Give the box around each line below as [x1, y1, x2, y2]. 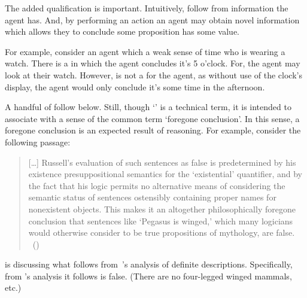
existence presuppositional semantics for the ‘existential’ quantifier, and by [28, 168, 302, 180]
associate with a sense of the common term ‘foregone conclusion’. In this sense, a [5, 112, 300, 124]
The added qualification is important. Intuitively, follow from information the [5, 2, 288, 14]
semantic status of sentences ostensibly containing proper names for [28, 191, 276, 203]
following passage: [5, 135, 71, 148]
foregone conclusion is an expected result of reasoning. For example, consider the [5, 124, 301, 136]
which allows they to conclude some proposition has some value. [5, 25, 239, 38]
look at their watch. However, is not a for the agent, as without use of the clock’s [5, 68, 302, 81]
